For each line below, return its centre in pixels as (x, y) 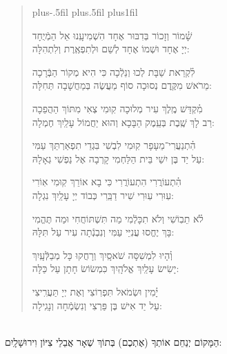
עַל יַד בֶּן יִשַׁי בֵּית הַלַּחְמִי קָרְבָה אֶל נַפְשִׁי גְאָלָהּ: (118, 158)
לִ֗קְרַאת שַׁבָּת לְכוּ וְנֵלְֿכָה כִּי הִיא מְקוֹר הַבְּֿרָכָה (113, 71)
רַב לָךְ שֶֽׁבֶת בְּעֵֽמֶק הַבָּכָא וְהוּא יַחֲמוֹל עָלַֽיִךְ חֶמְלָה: (123, 122)
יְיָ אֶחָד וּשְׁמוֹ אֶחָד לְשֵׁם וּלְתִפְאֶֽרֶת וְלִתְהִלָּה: (111, 49)
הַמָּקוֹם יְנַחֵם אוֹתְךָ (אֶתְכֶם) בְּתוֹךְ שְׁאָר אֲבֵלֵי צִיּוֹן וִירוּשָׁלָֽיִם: (113, 341)
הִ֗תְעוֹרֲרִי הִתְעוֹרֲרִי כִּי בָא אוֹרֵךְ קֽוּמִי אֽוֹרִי (107, 181)
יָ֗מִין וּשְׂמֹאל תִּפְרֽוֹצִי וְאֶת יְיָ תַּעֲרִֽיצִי (95, 291)
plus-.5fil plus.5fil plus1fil (85, 12)
